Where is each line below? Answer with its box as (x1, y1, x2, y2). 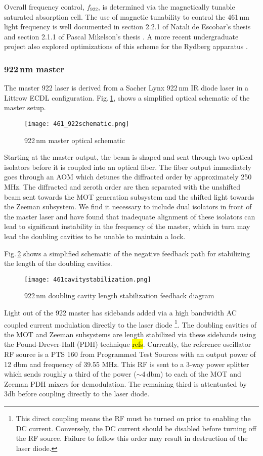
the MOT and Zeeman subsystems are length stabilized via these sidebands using (4, 329, 256, 339)
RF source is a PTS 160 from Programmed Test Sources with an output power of (4, 349, 256, 359)
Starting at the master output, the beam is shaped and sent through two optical (4, 152, 253, 162)
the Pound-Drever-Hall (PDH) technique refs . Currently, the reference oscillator (4, 339, 251, 349)
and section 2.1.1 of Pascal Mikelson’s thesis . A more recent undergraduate (4, 31, 239, 41)
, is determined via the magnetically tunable (98, 2, 235, 12)
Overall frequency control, (4, 2, 84, 12)
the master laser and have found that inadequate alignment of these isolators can (4, 211, 255, 221)
